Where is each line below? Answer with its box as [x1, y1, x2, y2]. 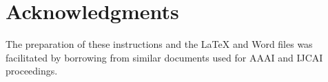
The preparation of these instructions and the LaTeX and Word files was [6, 37, 313, 51]
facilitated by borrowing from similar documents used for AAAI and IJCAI [6, 50, 323, 64]
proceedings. [6, 64, 58, 78]
